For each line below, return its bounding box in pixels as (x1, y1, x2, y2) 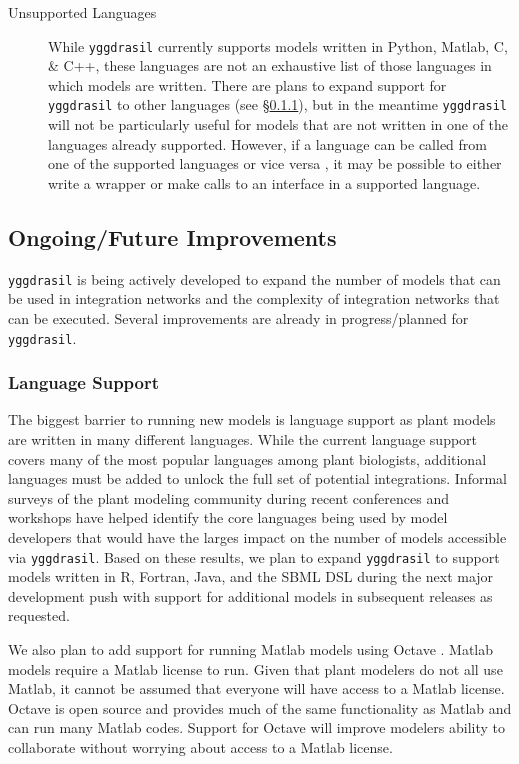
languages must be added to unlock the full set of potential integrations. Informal (8, 468, 507, 489)
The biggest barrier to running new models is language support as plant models (8, 409, 496, 430)
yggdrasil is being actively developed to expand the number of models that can (8, 268, 501, 289)
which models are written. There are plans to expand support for (48, 74, 447, 95)
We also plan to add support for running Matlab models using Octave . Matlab (8, 638, 494, 659)
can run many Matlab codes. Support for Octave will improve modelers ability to (8, 717, 505, 738)
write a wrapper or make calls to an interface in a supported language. (48, 172, 481, 193)
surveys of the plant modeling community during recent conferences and (8, 487, 449, 508)
